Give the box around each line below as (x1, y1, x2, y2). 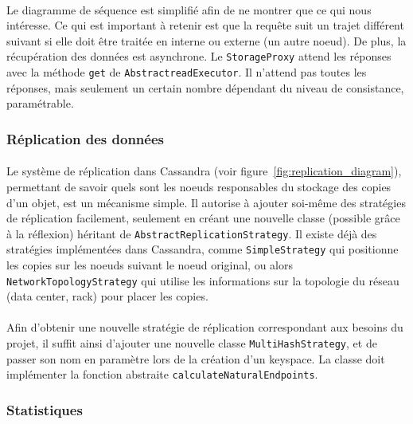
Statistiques (6, 399, 83, 419)
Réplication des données (6, 128, 164, 148)
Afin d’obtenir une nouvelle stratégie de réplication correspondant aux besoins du (6, 319, 403, 336)
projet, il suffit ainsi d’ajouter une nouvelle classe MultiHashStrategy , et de (6, 335, 377, 351)
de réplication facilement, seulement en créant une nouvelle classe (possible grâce (6, 210, 400, 226)
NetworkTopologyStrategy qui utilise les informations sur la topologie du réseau (6, 272, 399, 289)
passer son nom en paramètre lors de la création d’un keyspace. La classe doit (6, 350, 385, 367)
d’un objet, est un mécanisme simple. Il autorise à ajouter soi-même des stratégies (6, 194, 406, 210)
